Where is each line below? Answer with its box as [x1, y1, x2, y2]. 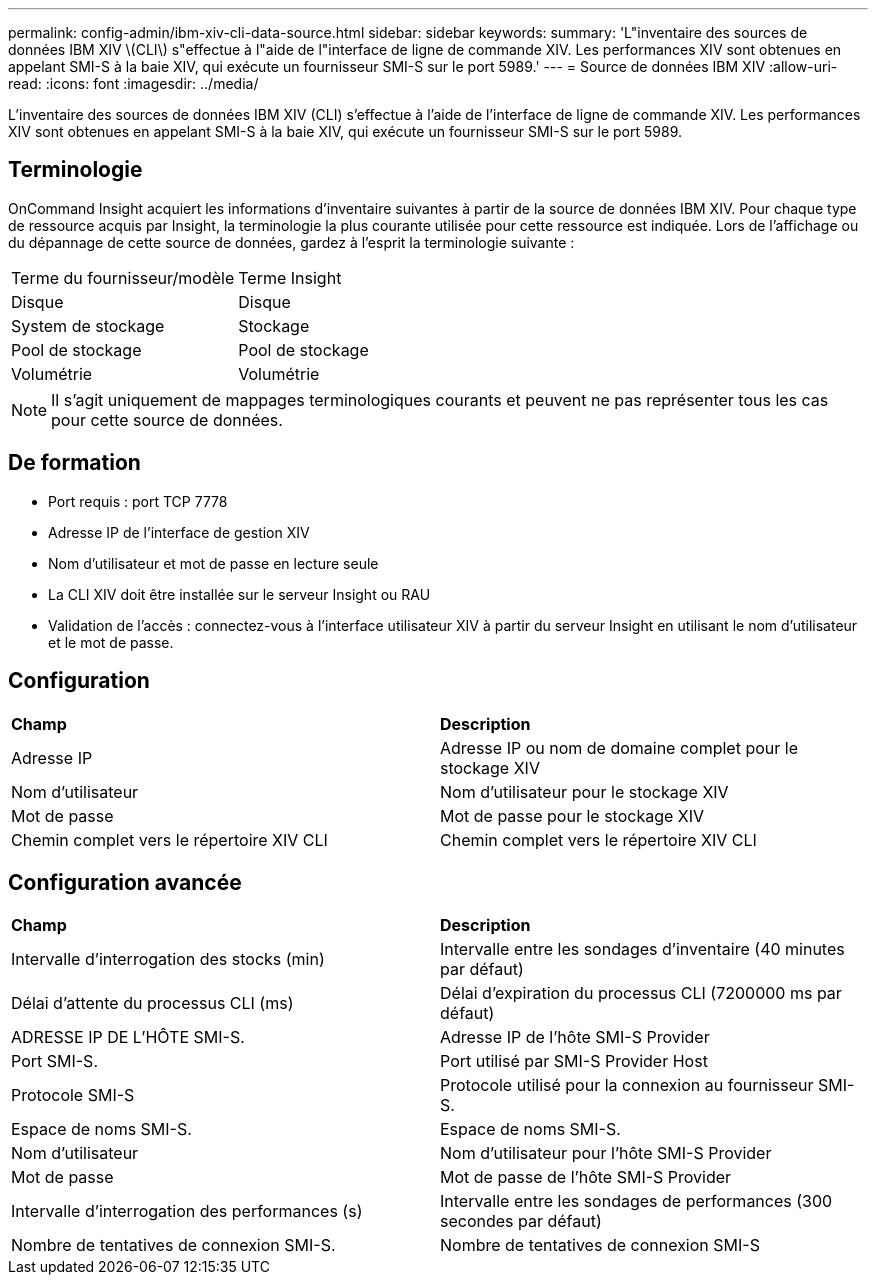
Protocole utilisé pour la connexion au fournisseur [440, 1075, 814, 1096]
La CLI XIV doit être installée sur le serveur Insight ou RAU [48, 585, 431, 603]
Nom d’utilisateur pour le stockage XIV [440, 781, 729, 802]
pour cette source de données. [51, 409, 283, 430]
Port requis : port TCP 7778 [48, 492, 228, 510]
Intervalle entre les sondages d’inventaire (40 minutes [440, 939, 845, 960]
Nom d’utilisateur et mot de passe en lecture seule [48, 554, 379, 572]
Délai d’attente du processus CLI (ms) [11, 993, 294, 1014]
